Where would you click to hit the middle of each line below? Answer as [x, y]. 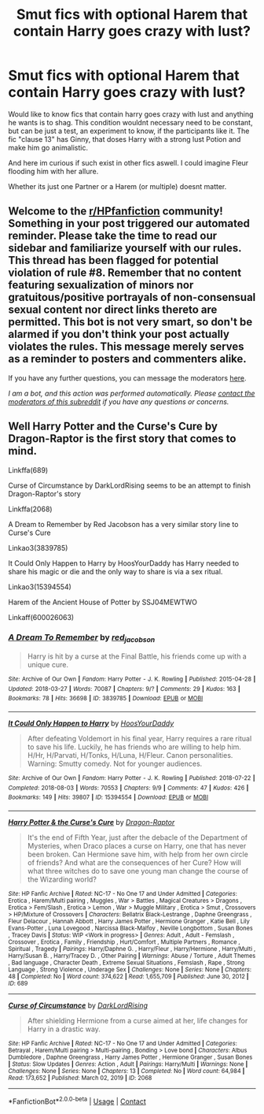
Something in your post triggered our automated [129, 223]
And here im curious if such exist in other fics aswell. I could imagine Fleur [128, 162]
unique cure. [48, 665]
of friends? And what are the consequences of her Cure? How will [134, 863]
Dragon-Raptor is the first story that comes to [122, 439]
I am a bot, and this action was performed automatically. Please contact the [132, 393]
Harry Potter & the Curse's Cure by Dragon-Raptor [92, 823]
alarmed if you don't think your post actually [119, 334]
